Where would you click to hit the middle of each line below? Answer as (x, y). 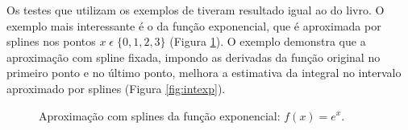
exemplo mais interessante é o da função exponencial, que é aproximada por (194, 25)
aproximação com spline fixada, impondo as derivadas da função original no (194, 57)
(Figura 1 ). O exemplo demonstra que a (268, 41)
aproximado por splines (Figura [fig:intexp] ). (116, 88)
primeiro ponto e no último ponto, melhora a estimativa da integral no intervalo (204, 73)
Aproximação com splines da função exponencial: (160, 115)
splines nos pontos (51, 41)
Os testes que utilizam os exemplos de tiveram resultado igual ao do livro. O (196, 10)
